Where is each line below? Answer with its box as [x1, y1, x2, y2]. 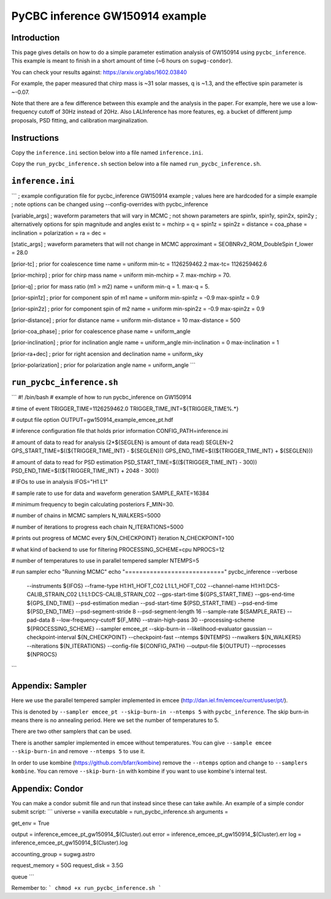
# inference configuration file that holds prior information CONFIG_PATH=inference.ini [11, 427, 229, 435]
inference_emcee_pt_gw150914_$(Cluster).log [11, 839, 128, 846]
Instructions [11, 132, 59, 143]
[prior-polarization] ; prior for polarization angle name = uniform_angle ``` [11, 361, 196, 369]
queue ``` [11, 873, 34, 880]
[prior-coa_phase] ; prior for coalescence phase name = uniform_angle [11, 328, 191, 335]
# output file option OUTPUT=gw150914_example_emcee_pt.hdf [11, 416, 174, 423]
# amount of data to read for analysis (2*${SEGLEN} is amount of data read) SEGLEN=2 [11, 438, 234, 446]
